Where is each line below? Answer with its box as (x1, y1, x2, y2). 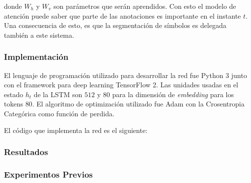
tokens (4, 99, 23, 109)
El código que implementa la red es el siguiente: (4, 125, 148, 135)
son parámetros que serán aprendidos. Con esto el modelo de (54, 1, 236, 11)
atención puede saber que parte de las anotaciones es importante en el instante (4, 10, 241, 21)
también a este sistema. (4, 29, 74, 40)
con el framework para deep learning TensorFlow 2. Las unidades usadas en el (4, 79, 238, 90)
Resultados (4, 146, 48, 158)
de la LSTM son (33, 89, 83, 99)
